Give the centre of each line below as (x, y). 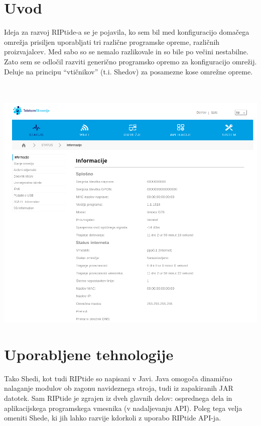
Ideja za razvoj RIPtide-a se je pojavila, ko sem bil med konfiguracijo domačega (127, 32)
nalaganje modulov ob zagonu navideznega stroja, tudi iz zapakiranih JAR (119, 388)
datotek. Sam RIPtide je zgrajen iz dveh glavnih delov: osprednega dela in (118, 398)
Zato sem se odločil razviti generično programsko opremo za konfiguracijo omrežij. (130, 61)
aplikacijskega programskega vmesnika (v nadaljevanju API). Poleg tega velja (123, 408)
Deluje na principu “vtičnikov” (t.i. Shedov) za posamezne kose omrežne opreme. (128, 71)
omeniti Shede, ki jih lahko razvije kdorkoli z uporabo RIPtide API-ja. (113, 418)
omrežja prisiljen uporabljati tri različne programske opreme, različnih (112, 41)
